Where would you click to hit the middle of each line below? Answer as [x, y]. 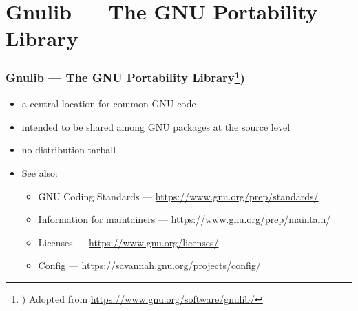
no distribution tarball [69, 150]
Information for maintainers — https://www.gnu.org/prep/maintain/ [185, 219]
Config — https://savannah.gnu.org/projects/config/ [149, 265]
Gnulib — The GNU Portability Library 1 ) [125, 77]
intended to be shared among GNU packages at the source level [156, 126]
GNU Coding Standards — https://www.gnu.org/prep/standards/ [178, 196]
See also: [40, 173]
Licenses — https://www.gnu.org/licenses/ [128, 242]
